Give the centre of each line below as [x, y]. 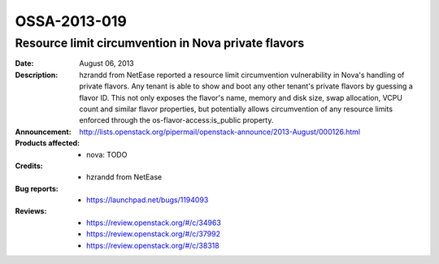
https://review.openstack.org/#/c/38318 [153, 245]
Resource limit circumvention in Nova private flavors [160, 43]
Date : [24, 63]
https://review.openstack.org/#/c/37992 [154, 234]
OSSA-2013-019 [71, 21]
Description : [37, 75]
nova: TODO [107, 154]
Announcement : [43, 132]
